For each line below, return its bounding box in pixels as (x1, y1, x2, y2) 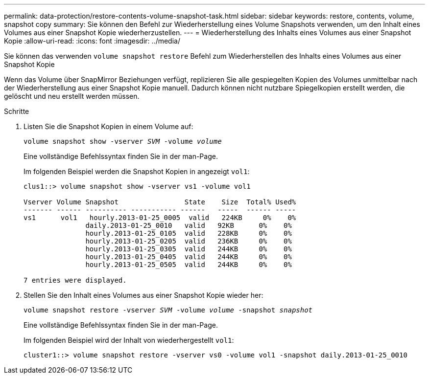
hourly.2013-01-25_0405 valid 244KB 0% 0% (85, 253, 292, 261)
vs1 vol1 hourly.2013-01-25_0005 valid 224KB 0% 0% (24, 214, 296, 222)
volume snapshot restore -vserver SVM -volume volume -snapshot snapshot (24, 306, 313, 314)
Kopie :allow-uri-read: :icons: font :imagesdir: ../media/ (4, 37, 180, 45)
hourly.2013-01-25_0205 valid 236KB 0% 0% (85, 237, 292, 245)
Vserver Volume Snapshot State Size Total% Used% (24, 198, 296, 206)
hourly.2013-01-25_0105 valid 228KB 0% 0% (85, 229, 292, 237)
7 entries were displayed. (24, 276, 127, 284)
